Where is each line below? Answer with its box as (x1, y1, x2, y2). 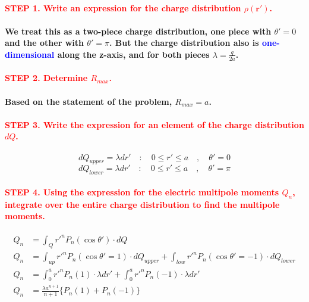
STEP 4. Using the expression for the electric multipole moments (5, 185, 279, 198)
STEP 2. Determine (5, 71, 88, 84)
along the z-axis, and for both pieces (57, 48, 210, 60)
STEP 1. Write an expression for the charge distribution (5, 1, 241, 14)
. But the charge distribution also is (109, 36, 259, 49)
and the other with (5, 36, 84, 49)
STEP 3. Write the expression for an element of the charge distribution (5, 118, 304, 130)
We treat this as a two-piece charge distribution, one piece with (5, 24, 272, 37)
